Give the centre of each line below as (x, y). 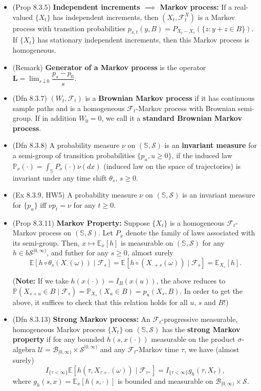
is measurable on (147, 242)
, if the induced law (202, 155)
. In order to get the (211, 290)
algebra (24, 349)
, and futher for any (78, 253)
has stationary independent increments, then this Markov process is (144, 40)
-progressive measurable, (200, 319)
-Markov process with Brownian (186, 108)
